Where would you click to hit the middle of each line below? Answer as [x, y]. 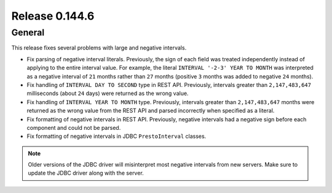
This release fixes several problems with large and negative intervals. [99, 48]
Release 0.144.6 [53, 16]
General [28, 32]
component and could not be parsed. [74, 127]
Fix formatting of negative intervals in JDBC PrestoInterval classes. [117, 136]
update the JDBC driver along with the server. [86, 173]
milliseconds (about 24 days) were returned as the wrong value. [108, 93]
